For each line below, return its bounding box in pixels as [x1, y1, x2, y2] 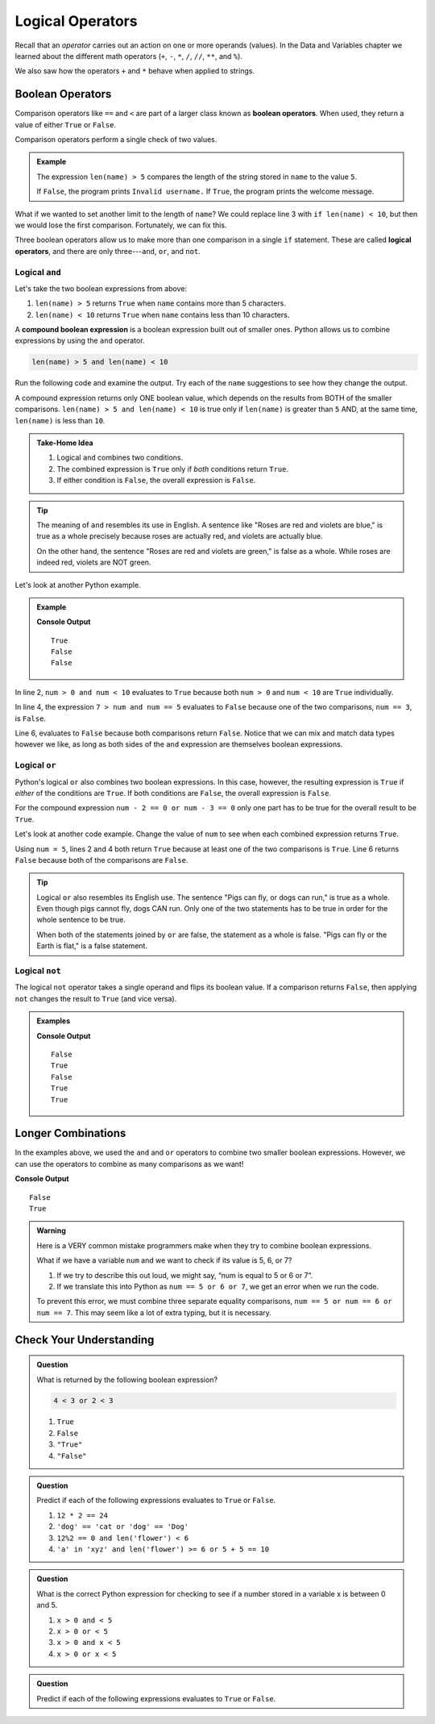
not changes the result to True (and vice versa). [14, 993, 177, 1003]
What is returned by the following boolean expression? [36, 1375, 217, 1385]
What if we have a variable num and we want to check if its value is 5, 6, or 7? [36, 1256, 292, 1265]
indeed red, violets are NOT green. [36, 557, 151, 568]
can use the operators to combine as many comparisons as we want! [14, 1159, 244, 1168]
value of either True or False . [14, 119, 117, 129]
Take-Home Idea [36, 438, 93, 448]
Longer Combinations [14, 1126, 126, 1140]
